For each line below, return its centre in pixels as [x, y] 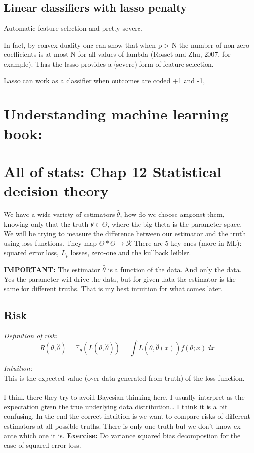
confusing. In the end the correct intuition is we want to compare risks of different [127, 416]
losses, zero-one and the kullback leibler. [131, 252]
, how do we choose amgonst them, [172, 214]
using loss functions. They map [51, 243]
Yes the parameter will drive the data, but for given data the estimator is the [120, 279]
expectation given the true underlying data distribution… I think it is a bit [116, 406]
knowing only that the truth [46, 224]
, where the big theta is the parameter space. [175, 224]
